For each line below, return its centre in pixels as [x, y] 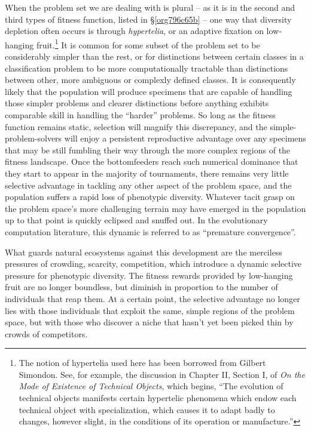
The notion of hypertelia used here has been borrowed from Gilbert [142, 363]
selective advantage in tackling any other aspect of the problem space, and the [148, 185]
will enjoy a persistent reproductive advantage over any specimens [185, 138]
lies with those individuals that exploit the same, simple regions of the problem [150, 310]
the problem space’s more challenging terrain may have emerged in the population [155, 208]
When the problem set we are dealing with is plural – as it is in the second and [150, 7]
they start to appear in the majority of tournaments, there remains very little [147, 173]
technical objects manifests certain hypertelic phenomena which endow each [158, 398]
